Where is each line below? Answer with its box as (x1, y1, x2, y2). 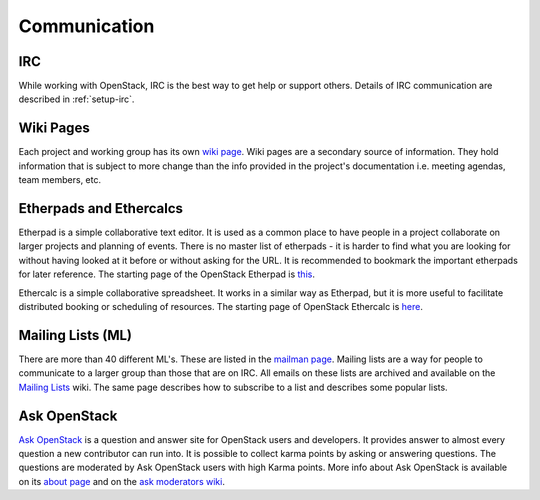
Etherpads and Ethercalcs (18, 200, 184, 217)
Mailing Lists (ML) (18, 326, 133, 344)
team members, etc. (18, 174, 102, 186)
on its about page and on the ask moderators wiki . (18, 475, 225, 487)
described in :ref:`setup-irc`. (18, 93, 135, 105)
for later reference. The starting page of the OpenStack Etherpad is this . (18, 268, 315, 280)
